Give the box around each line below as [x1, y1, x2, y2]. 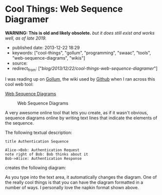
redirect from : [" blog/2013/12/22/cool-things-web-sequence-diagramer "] [12, 65, 158, 72]
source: [12, 60, 28, 66]
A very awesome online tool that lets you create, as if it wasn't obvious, [5, 109, 148, 115]
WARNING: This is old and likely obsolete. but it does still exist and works [5, 30, 155, 36]
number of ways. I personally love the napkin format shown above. [5, 184, 139, 190]
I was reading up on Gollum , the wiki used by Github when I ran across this [5, 76, 155, 82]
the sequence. [5, 120, 34, 126]
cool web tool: [5, 81, 34, 87]
